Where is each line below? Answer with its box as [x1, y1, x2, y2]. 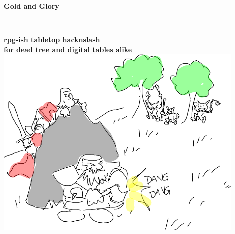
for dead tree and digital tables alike [4, 44, 132, 54]
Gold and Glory [4, 1, 59, 11]
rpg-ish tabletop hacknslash [4, 34, 100, 45]
